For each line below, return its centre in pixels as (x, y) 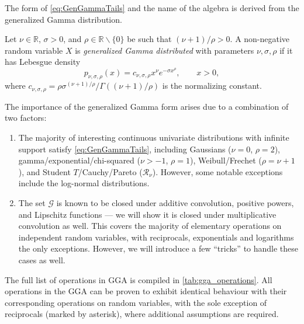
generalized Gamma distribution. (63, 19)
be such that (149, 39)
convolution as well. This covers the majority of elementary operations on (150, 226)
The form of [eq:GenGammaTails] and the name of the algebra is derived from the (152, 8)
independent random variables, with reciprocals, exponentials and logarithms (156, 237)
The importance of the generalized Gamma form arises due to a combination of (147, 106)
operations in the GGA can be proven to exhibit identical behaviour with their (146, 291)
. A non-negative (260, 39)
